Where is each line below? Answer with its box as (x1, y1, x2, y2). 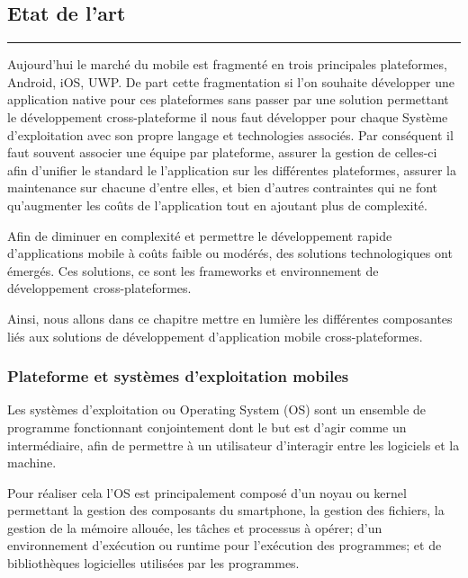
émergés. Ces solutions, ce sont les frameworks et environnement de (7, 261, 379, 280)
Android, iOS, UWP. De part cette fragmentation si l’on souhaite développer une (7, 72, 454, 91)
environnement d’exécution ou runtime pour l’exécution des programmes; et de (7, 536, 442, 555)
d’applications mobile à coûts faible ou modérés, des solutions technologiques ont (7, 244, 453, 262)
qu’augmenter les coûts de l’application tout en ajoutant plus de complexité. (7, 195, 427, 214)
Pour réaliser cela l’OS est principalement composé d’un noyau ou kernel (7, 483, 407, 502)
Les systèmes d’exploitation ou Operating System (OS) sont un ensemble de (7, 400, 427, 419)
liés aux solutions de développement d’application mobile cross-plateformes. (7, 326, 423, 345)
